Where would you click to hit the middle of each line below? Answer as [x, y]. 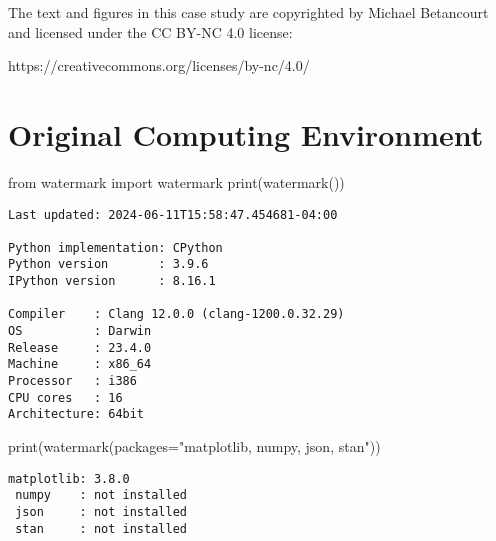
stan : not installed [101, 528]
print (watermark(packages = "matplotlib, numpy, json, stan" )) [194, 446]
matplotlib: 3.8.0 [69, 478]
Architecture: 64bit [76, 414]
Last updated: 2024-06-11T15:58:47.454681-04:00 [173, 214]
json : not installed [101, 511]
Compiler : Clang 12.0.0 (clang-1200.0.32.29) [176, 314]
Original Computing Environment [246, 133]
